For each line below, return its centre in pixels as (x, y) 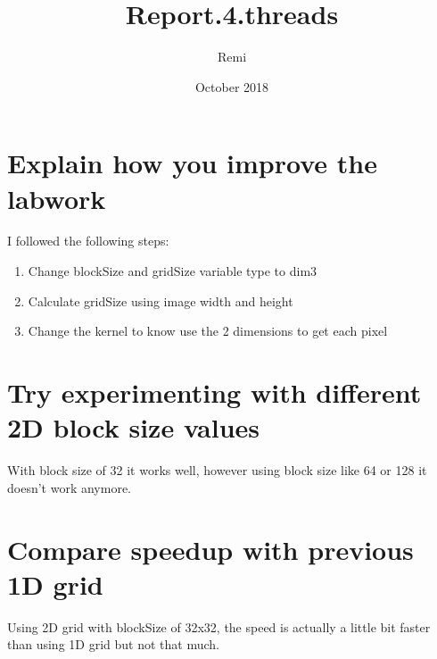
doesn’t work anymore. (69, 487)
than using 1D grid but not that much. (113, 644)
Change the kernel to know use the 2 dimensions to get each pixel (208, 331)
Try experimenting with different (214, 392)
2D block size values (134, 427)
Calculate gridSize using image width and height (161, 300)
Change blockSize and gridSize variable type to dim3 (173, 271)
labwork (57, 198)
